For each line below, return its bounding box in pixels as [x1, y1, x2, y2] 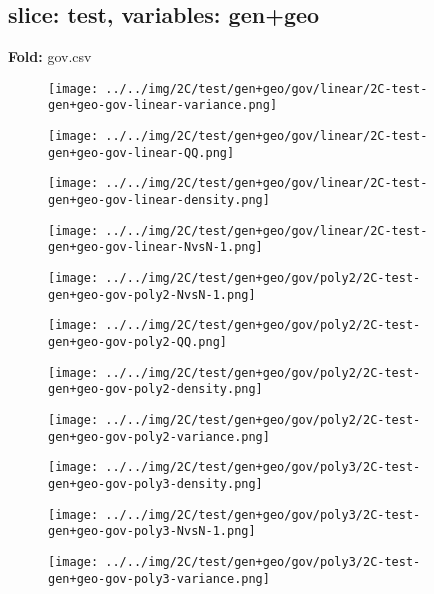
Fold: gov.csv [8, 46, 92, 67]
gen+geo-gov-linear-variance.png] [48, 98, 278, 113]
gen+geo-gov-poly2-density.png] [48, 382, 263, 397]
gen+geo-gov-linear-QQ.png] [48, 145, 235, 160]
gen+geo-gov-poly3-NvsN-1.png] [48, 524, 256, 539]
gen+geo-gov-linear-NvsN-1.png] [48, 240, 263, 255]
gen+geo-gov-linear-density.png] [48, 193, 270, 208]
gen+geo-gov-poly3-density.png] [48, 476, 263, 491]
